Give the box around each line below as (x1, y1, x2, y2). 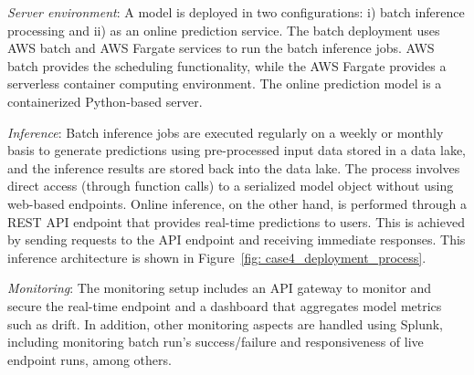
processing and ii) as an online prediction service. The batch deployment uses (7, 20, 440, 39)
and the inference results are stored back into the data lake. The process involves (7, 158, 460, 177)
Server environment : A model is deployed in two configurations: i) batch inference (7, 3, 465, 21)
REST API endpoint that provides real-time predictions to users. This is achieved (7, 212, 465, 231)
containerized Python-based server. (7, 91, 203, 110)
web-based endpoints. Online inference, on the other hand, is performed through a (7, 193, 467, 213)
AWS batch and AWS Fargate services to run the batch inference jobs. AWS (7, 38, 435, 57)
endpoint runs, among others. (7, 349, 172, 369)
